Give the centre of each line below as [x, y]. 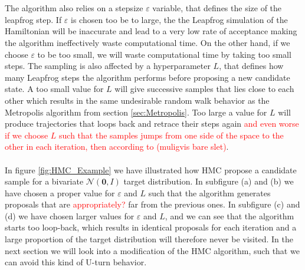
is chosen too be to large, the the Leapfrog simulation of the [179, 19]
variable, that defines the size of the [217, 8]
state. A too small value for [54, 89]
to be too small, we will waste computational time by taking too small [164, 54]
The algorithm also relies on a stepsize [74, 8]
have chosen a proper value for [60, 192]
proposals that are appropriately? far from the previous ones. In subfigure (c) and [152, 204]
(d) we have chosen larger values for [70, 215]
